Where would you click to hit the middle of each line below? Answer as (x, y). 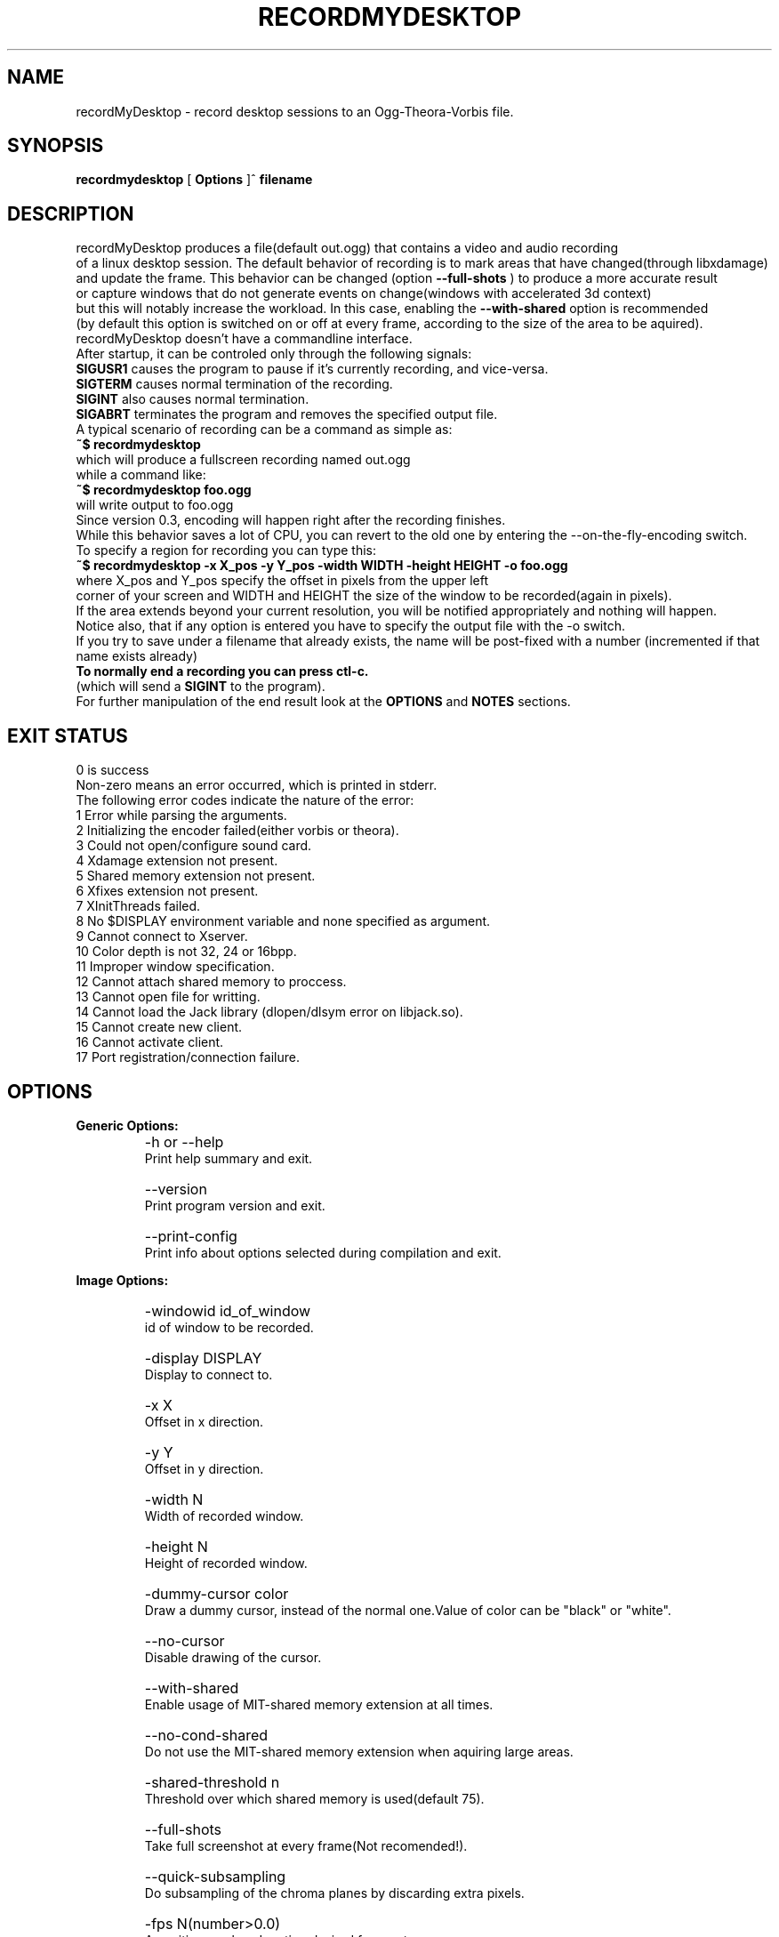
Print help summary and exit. (229, 1158)
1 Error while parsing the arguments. (181, 816)
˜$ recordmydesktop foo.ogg (164, 490)
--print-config (191, 1236)
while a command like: (141, 475)
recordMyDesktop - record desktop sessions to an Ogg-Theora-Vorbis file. (295, 111)
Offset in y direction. (204, 1468)
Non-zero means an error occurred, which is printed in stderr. (257, 785)
